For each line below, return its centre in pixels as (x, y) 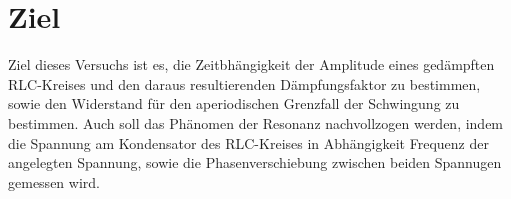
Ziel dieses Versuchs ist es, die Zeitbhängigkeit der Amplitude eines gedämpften (251, 64)
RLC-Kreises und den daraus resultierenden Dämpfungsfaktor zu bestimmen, (244, 83)
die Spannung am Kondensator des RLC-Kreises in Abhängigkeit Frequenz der (248, 142)
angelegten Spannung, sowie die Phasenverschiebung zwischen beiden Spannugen (255, 162)
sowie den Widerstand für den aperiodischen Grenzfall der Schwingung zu (234, 103)
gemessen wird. (54, 181)
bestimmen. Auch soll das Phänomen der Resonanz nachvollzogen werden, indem (256, 122)
